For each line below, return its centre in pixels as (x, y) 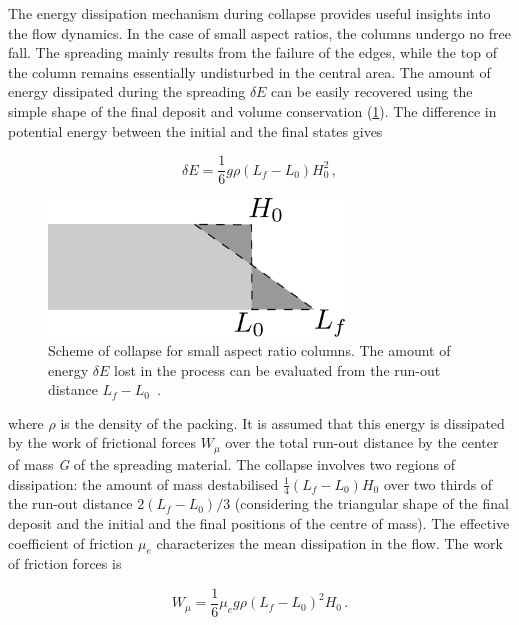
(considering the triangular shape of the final (371, 503)
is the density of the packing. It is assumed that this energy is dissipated (282, 422)
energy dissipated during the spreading (127, 91)
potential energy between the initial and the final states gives (195, 130)
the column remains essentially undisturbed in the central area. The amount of (249, 71)
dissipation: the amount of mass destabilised (143, 483)
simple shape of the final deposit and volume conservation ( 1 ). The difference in (252, 110)
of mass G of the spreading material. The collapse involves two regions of (231, 463)
